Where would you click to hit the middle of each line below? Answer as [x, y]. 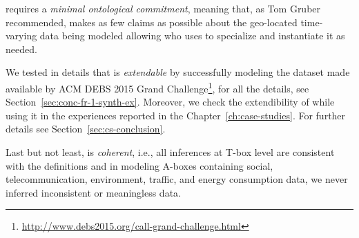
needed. [21, 49]
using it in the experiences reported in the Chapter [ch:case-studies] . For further [176, 115]
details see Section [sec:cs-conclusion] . [86, 129]
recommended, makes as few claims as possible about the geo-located [152, 22]
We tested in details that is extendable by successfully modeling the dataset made [178, 72]
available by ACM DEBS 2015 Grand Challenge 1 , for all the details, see [157, 87]
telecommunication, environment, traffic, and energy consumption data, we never [177, 179]
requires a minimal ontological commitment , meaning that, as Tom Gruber [163, 8]
